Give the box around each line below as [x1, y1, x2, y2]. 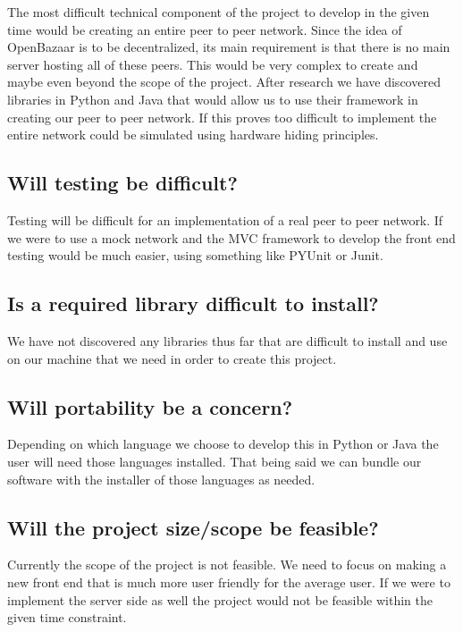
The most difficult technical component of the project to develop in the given [7, 3, 430, 21]
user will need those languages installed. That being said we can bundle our [7, 451, 422, 470]
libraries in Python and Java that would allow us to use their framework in [7, 89, 418, 108]
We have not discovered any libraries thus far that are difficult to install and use [7, 331, 448, 350]
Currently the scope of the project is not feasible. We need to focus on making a [7, 555, 447, 574]
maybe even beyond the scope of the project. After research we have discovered [7, 72, 441, 91]
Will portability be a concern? [7, 392, 293, 420]
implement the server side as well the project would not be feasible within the [7, 590, 433, 609]
